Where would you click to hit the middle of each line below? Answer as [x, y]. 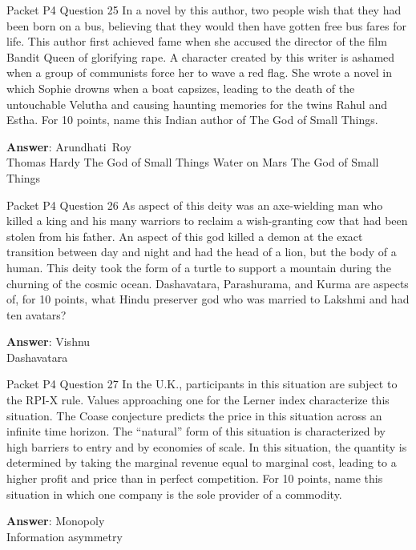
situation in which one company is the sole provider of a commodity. [174, 494]
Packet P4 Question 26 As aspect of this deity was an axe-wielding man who [195, 205]
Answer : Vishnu [48, 341]
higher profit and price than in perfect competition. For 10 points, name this [195, 478]
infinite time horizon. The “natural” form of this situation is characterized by [196, 431]
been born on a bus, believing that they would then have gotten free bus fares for [206, 25]
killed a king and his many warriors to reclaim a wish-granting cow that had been [207, 221]
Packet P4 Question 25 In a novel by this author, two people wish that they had [204, 10]
